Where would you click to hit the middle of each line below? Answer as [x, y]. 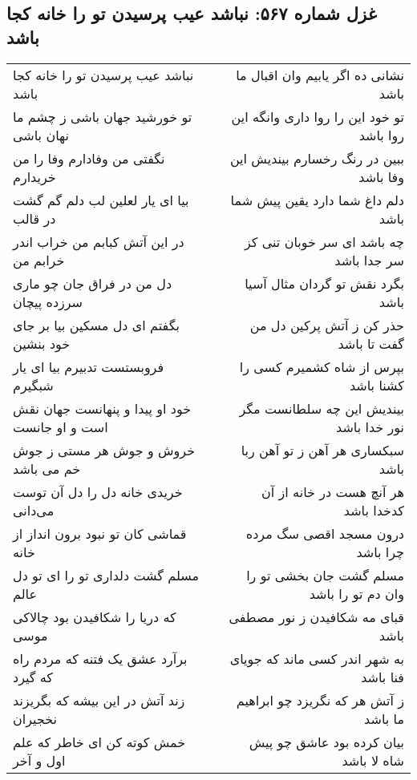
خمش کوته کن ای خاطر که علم [99, 742]
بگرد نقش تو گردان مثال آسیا [324, 283]
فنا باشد [383, 677]
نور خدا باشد [370, 426]
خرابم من [39, 260]
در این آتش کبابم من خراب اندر [99, 241]
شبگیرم [33, 385]
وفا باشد [381, 176]
